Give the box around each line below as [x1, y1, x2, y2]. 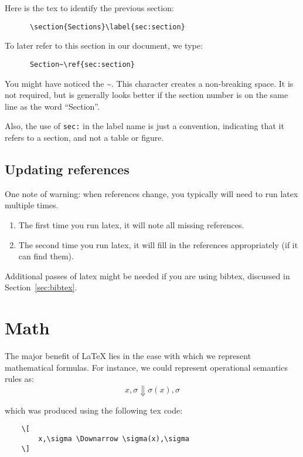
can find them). [18, 250, 74, 262]
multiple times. [5, 199, 59, 211]
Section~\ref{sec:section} [29, 60, 135, 69]
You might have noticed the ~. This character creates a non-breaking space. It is [5, 77, 294, 89]
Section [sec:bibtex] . [5, 281, 77, 293]
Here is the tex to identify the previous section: [5, 2, 174, 13]
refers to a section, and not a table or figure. [5, 131, 164, 143]
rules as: [5, 373, 34, 385]
